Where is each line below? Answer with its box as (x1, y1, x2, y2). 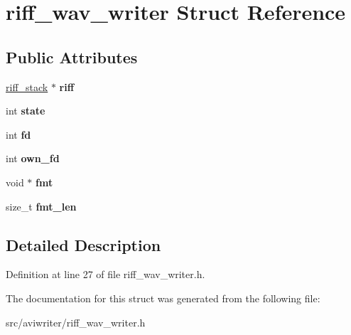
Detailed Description (6, 233, 161, 255)
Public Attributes (6, 46, 138, 68)
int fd (6, 127, 31, 142)
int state (6, 103, 45, 118)
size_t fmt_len (6, 198, 77, 213)
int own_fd (6, 151, 60, 166)
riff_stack (6, 79, 48, 94)
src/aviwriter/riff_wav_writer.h (6, 314, 146, 329)
